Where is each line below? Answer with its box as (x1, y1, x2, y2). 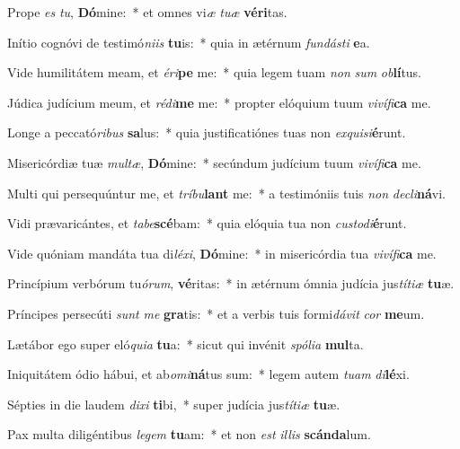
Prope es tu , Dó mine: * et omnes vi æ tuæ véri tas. (7, 3, 287, 21)
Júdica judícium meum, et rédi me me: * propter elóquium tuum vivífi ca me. (7, 92, 431, 111)
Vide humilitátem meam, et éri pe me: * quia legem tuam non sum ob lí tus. (7, 63, 422, 82)
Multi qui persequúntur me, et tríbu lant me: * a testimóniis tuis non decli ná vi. (7, 183, 446, 202)
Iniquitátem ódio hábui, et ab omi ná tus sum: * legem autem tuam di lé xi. (7, 365, 410, 383)
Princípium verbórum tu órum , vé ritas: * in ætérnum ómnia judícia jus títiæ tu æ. (7, 274, 455, 293)
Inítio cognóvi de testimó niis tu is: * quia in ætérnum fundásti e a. (7, 32, 370, 51)
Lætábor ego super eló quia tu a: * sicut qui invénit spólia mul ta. (7, 334, 364, 353)
